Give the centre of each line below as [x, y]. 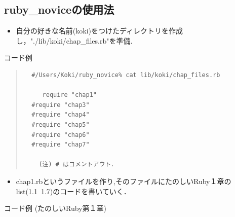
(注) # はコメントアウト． [78, 165]
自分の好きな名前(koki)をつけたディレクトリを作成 [99, 31]
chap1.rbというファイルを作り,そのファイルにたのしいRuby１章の [124, 181]
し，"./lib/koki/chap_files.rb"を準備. [74, 40]
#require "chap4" [61, 115]
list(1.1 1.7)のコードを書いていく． [73, 191]
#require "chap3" [61, 105]
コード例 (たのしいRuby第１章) [55, 208]
